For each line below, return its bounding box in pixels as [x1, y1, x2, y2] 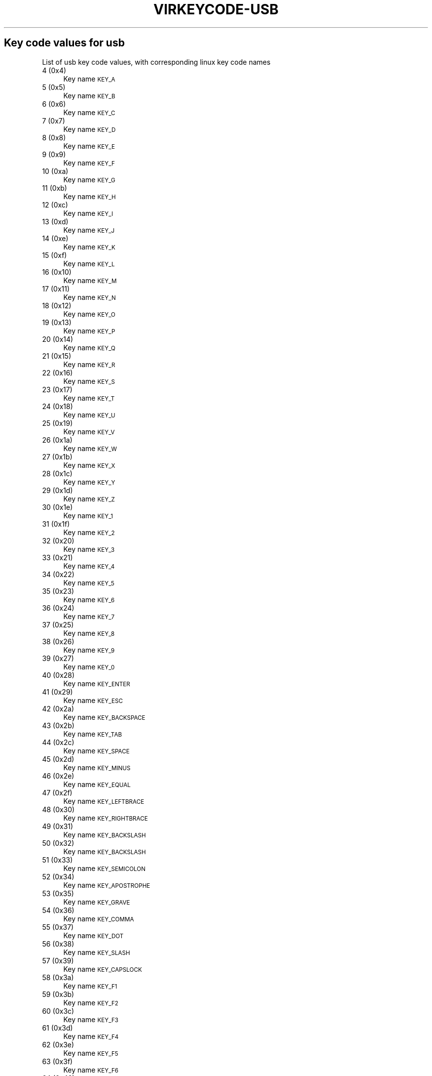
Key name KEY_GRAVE [63, 897, 130, 906]
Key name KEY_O [63, 309, 115, 318]
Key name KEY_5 [63, 578, 114, 587]
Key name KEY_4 [63, 561, 115, 570]
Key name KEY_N [63, 292, 116, 301]
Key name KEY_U [63, 410, 115, 419]
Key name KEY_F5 [63, 1048, 118, 1057]
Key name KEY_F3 [63, 1015, 118, 1024]
